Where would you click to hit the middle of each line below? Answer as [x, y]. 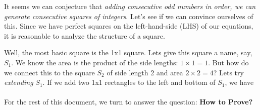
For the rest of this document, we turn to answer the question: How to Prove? [128, 102]
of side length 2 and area [145, 72]
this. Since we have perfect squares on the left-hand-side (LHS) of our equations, [129, 26]
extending [19, 82]
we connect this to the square [49, 72]
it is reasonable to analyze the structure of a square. [85, 35]
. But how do [228, 62]
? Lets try [228, 72]
